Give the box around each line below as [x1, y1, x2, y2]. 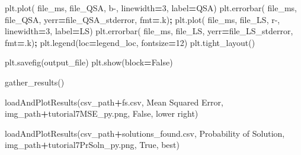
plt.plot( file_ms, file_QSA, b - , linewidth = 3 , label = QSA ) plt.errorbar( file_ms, [5, 2, 297, 14]
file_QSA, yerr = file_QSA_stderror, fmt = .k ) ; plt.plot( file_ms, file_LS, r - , [5, 13, 280, 25]
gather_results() [5, 75, 65, 88]
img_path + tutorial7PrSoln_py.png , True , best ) [5, 138, 180, 151]
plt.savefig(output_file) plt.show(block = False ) [5, 56, 173, 68]
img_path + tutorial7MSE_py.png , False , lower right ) [5, 107, 198, 120]
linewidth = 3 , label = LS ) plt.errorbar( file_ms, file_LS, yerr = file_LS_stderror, [5, 25, 293, 37]
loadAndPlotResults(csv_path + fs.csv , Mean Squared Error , [5, 95, 223, 108]
